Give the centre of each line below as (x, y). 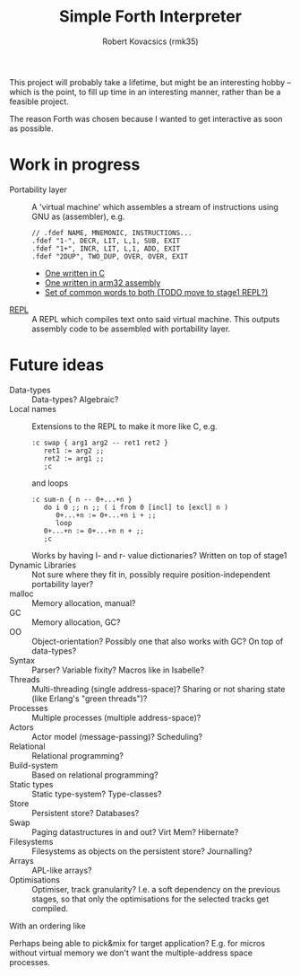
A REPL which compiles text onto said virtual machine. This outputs (156, 319)
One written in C (75, 273)
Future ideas (57, 365)
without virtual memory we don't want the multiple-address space (131, 953)
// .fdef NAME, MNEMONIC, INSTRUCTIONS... (112, 233)
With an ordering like (48, 926)
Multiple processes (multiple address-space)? (116, 717)
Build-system (34, 765)
